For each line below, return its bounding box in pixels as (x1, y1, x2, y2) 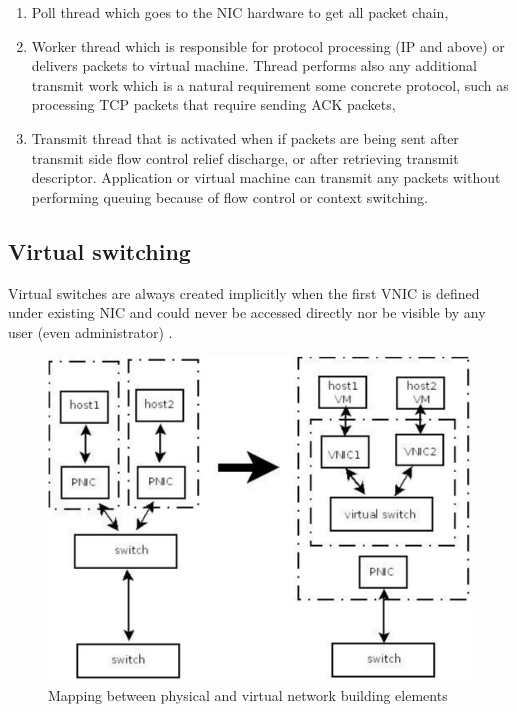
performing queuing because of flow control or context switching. (31, 186, 429, 207)
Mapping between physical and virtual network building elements (48, 684, 448, 705)
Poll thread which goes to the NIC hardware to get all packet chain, (31, 2, 449, 22)
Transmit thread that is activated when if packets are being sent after (31, 127, 459, 148)
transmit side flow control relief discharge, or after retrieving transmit (31, 147, 459, 168)
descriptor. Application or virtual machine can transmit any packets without (31, 167, 501, 188)
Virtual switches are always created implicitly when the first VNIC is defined (8, 282, 480, 303)
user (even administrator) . (8, 321, 173, 342)
